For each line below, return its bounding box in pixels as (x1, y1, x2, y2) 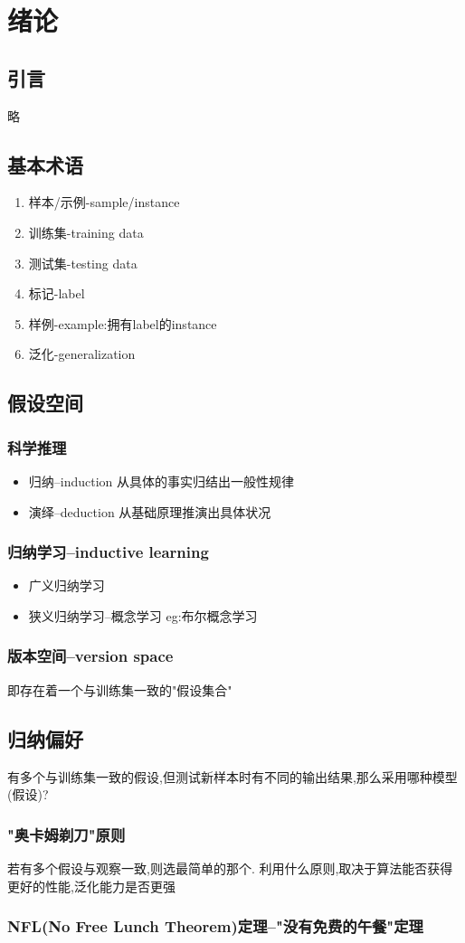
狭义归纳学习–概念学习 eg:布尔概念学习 (28, 606, 258, 625)
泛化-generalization (28, 344, 136, 363)
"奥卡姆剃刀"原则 (7, 823, 126, 845)
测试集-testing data (28, 253, 138, 272)
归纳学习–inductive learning (7, 541, 209, 563)
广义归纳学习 (28, 576, 105, 595)
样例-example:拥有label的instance (28, 314, 217, 333)
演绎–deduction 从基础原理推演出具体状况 (28, 502, 271, 521)
